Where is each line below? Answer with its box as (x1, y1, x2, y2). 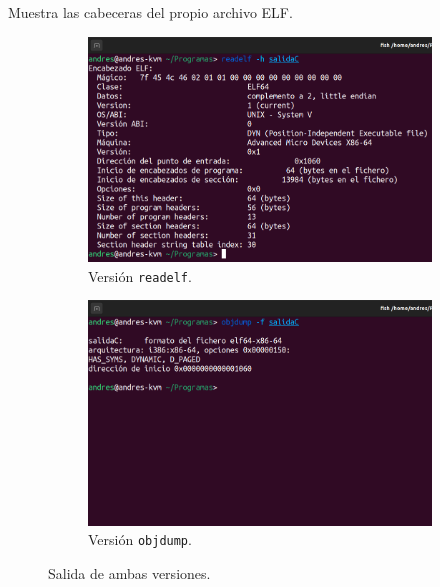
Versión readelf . (88, 265, 192, 286)
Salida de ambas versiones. (48, 563, 211, 584)
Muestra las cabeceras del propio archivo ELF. (8, 2, 293, 22)
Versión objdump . (88, 529, 192, 550)
